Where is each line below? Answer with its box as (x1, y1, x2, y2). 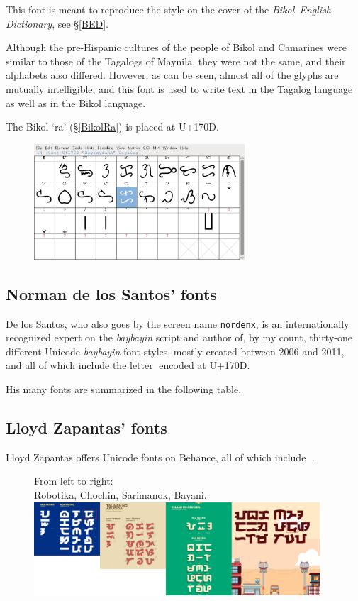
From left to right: (34, 473, 113, 488)
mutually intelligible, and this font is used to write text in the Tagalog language (6, 81, 353, 96)
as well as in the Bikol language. (6, 95, 146, 110)
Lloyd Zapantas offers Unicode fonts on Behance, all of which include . (6, 449, 315, 464)
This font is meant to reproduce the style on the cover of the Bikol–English (6, 2, 332, 16)
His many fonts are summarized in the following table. (6, 382, 242, 397)
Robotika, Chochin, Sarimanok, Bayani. (34, 487, 207, 502)
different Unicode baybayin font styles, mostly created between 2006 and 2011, (6, 343, 345, 358)
